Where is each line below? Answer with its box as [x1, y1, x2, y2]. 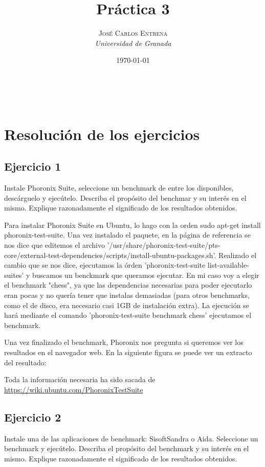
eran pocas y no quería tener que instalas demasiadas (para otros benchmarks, [4, 290, 250, 300]
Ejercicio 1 [4, 158, 61, 174]
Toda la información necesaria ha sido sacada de [4, 374, 156, 385]
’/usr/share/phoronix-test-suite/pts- [107, 240, 220, 250]
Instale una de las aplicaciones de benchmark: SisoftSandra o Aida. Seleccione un [4, 433, 258, 443]
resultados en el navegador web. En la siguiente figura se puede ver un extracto [4, 346, 252, 357]
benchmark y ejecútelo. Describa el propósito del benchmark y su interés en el [4, 443, 249, 454]
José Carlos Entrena [98, 28, 168, 38]
